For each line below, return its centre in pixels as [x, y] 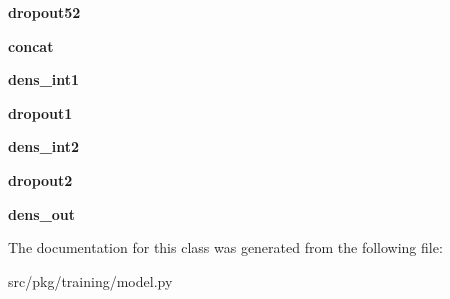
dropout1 [40, 112]
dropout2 [40, 179]
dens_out [42, 213]
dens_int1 [44, 79]
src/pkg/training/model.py [90, 280]
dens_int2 [44, 146]
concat [31, 45]
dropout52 [44, 12]
